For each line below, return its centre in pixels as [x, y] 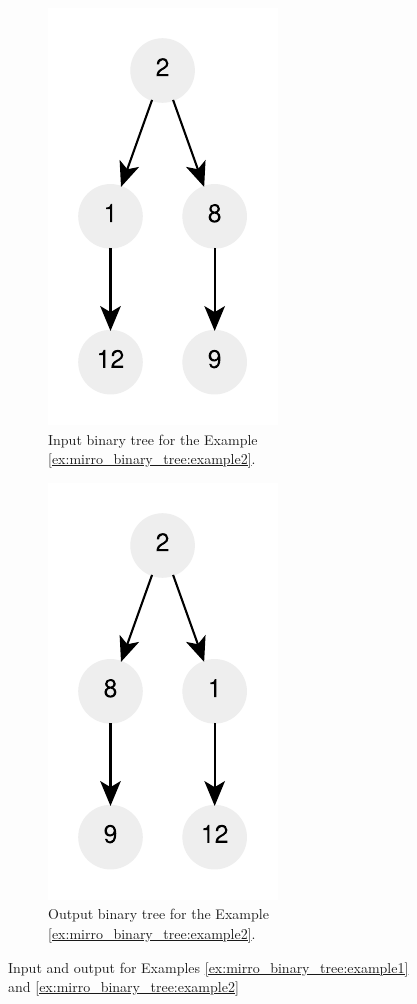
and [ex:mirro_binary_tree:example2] [123, 986]
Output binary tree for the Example [158, 913]
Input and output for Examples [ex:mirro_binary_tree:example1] [208, 966]
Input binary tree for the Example [153, 438]
